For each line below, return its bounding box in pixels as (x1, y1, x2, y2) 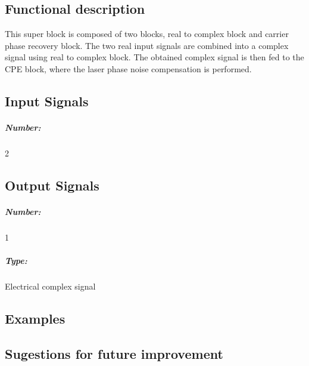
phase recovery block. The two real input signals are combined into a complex (5, 39, 289, 51)
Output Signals (5, 176, 99, 194)
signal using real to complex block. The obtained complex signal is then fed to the (5, 51, 304, 63)
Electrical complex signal (5, 280, 96, 293)
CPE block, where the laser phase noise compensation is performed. (5, 62, 252, 75)
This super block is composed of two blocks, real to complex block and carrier (5, 27, 289, 40)
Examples (5, 309, 65, 327)
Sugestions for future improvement (5, 344, 223, 362)
